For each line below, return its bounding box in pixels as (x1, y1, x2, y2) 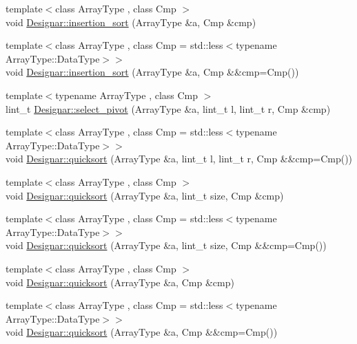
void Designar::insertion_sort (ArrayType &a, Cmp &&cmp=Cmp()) (6, 65, 299, 79)
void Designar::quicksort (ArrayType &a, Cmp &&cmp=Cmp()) (6, 325, 278, 339)
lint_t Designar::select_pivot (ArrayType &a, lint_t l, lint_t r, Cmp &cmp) (6, 101, 331, 116)
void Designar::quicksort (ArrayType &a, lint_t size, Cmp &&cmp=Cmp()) (6, 238, 327, 252)
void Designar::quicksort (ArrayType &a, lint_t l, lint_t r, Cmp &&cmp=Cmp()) (6, 151, 353, 166)
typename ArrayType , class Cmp (55, 87, 198, 102)
